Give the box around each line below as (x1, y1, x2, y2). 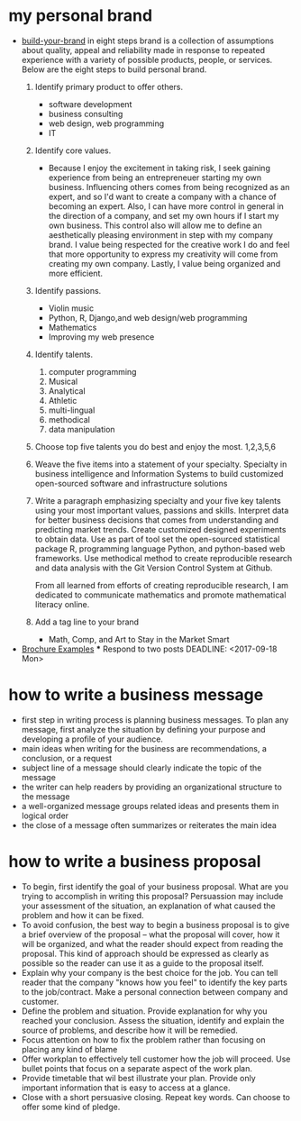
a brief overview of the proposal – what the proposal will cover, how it (21, 929, 280, 940)
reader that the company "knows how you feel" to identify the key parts (21, 977, 287, 988)
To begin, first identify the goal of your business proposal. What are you (21, 880, 289, 892)
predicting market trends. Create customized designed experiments (34, 524, 287, 534)
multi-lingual (48, 405, 96, 415)
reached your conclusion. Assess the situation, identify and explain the (21, 1015, 285, 1025)
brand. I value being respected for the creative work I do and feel (48, 239, 290, 250)
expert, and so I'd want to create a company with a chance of (48, 191, 277, 202)
